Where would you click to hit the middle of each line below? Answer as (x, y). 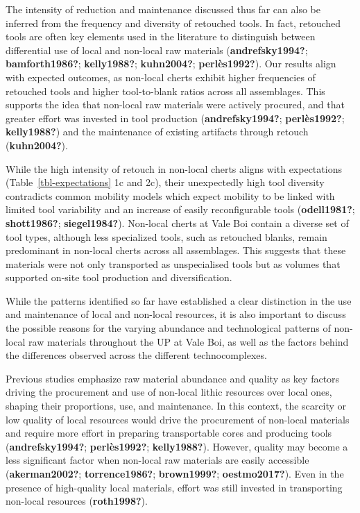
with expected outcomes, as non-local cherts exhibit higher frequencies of (161, 77)
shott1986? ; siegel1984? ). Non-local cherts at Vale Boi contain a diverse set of (177, 222)
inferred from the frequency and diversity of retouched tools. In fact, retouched (173, 23)
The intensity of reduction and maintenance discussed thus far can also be (163, 9)
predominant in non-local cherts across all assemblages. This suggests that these (176, 250)
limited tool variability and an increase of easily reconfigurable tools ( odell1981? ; (180, 209)
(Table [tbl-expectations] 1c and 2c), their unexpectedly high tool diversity (165, 182)
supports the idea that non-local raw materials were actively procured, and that (175, 104)
